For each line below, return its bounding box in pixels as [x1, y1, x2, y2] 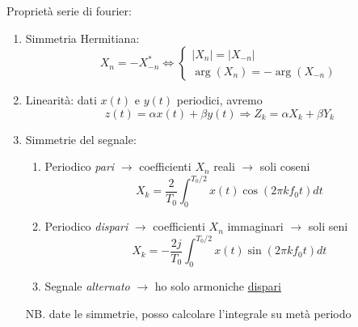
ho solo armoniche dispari [154, 278, 281, 295]
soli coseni [259, 158, 310, 175]
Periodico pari [44, 158, 115, 175]
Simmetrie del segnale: [25, 130, 137, 147]
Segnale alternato [44, 278, 130, 295]
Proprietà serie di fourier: [6, 2, 132, 19]
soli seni [308, 218, 348, 235]
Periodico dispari [44, 218, 128, 235]
